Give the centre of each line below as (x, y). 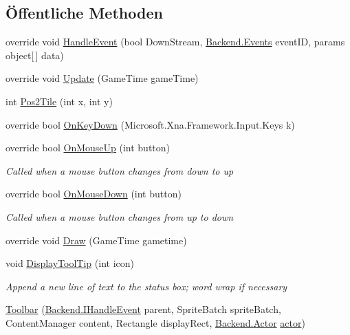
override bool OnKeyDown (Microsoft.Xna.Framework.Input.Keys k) (150, 124)
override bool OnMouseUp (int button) (88, 148)
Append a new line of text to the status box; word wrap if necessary (146, 286)
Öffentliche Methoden (84, 13)
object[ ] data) (35, 55)
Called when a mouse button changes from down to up (120, 170)
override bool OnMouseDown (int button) (94, 194)
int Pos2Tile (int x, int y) (59, 101)
